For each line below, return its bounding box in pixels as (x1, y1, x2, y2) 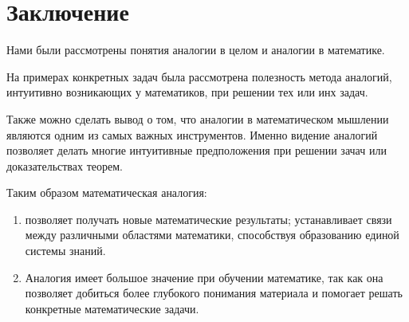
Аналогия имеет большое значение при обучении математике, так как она (25, 269, 383, 285)
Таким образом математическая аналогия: (6, 184, 207, 201)
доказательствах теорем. (6, 157, 123, 174)
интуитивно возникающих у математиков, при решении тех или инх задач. (6, 84, 368, 100)
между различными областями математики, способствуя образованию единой (25, 226, 399, 243)
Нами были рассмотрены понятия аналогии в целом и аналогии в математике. (6, 41, 385, 58)
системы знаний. (25, 242, 106, 259)
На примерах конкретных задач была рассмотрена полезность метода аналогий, (6, 68, 392, 84)
